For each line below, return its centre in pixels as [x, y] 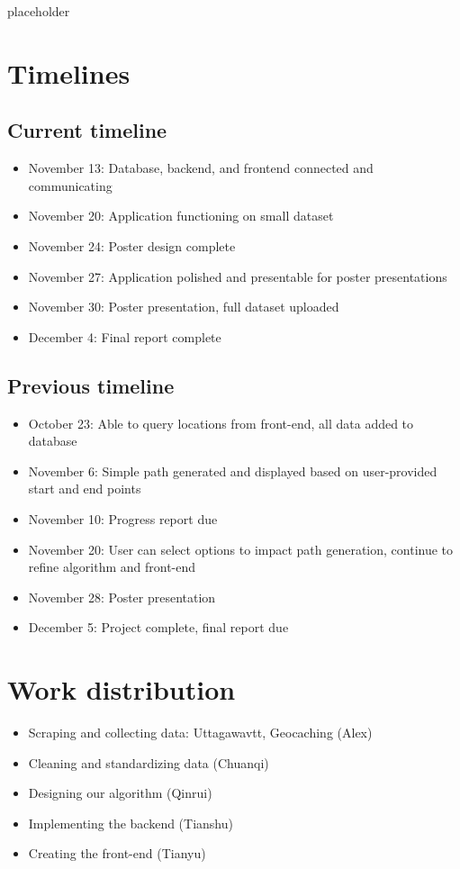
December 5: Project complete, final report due [158, 627]
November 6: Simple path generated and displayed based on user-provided [233, 471]
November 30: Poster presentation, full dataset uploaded [184, 307]
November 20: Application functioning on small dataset [181, 216]
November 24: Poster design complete [132, 245]
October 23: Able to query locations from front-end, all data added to [221, 423]
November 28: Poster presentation [122, 597]
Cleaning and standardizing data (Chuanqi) [149, 762]
